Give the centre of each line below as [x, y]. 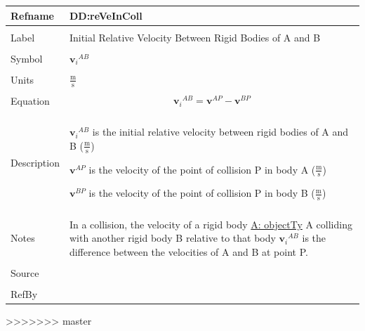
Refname [32, 15]
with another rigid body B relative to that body [172, 238]
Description [35, 162]
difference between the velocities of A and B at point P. [188, 251]
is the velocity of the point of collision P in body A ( [202, 169]
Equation [30, 101]
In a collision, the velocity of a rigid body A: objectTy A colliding [211, 224]
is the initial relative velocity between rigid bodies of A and [220, 132]
